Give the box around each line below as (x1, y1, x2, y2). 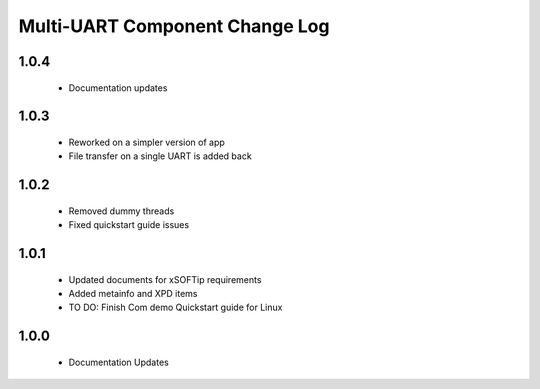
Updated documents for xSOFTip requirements (68, 273, 262, 285)
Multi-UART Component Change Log (18, 15, 330, 37)
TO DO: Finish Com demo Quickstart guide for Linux (68, 301, 283, 314)
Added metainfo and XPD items (68, 287, 199, 299)
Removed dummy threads (68, 205, 175, 217)
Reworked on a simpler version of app (68, 136, 225, 148)
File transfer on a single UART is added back (68, 150, 252, 162)
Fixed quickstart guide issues (68, 219, 190, 231)
